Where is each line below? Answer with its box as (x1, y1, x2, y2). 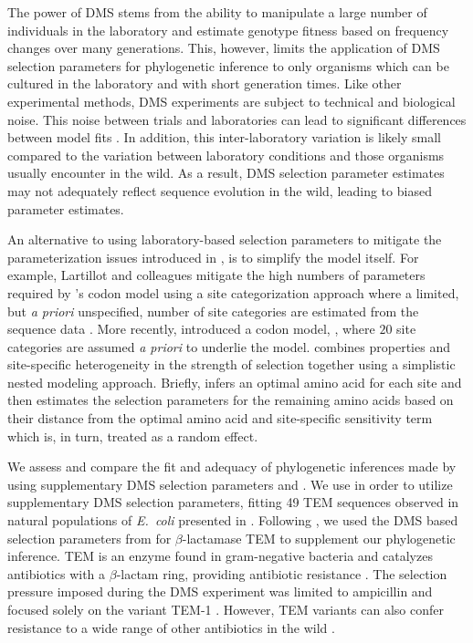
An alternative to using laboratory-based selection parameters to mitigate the (7, 230, 442, 249)
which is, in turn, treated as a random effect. (7, 426, 258, 445)
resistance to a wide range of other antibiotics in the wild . (7, 617, 335, 637)
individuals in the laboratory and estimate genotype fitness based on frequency (7, 20, 449, 39)
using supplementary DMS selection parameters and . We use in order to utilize (7, 474, 453, 493)
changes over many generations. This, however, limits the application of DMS (7, 38, 440, 57)
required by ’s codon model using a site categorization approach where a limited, (7, 283, 459, 302)
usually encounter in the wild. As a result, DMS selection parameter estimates (7, 163, 445, 182)
